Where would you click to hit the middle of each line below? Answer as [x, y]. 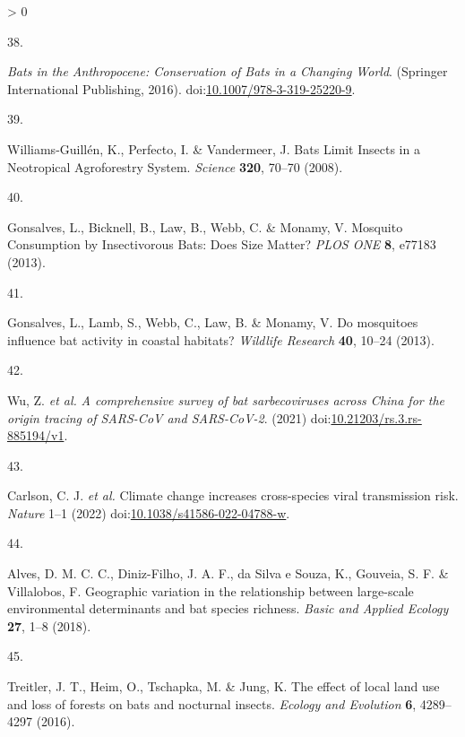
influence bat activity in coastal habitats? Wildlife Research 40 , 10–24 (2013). [221, 339]
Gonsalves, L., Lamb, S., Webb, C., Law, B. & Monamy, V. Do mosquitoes [213, 322]
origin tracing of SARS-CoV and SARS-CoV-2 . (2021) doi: [169, 417]
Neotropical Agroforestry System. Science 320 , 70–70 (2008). [175, 166]
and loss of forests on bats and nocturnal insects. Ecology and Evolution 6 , [212, 703]
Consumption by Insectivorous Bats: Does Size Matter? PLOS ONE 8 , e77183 [222, 244]
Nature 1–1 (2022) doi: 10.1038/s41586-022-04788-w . [149, 512]
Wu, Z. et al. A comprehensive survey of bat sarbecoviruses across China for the [226, 399]
